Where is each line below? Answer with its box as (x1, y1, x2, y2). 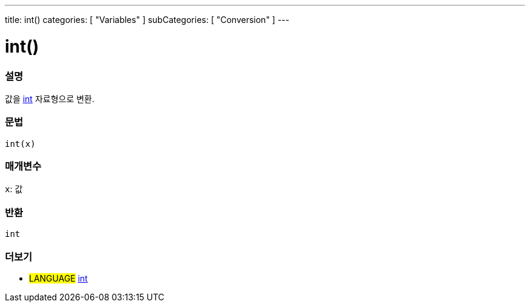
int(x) (5, 138, 36, 149)
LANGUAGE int (29, 273, 88, 283)
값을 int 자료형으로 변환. (5, 93, 95, 104)
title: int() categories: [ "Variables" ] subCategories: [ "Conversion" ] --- (5, 15, 290, 25)
